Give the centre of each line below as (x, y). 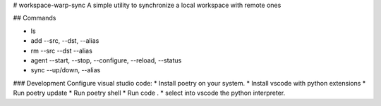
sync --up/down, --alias (66, 70)
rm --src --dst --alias (62, 51)
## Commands (35, 18)
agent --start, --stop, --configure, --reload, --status (106, 60)
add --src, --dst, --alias (65, 41)
